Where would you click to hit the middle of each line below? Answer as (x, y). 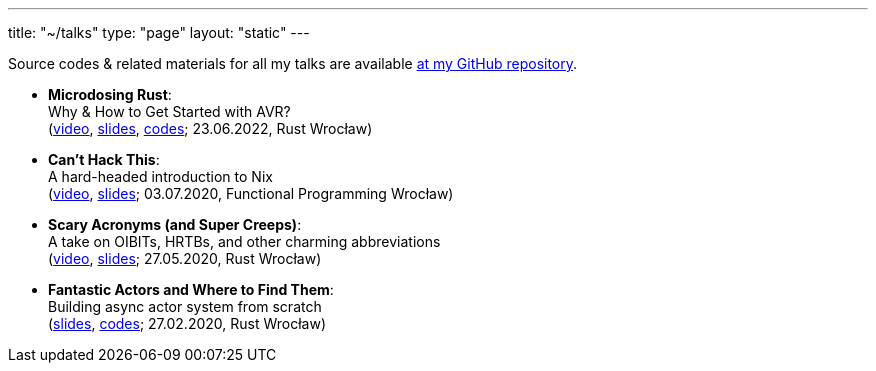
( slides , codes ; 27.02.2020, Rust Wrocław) (187, 323)
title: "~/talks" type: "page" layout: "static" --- (159, 32)
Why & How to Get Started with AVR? (169, 111)
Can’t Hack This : (104, 159)
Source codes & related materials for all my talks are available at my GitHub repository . (293, 63)
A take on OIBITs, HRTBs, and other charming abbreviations (244, 241)
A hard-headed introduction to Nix (160, 176)
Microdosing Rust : (110, 94)
